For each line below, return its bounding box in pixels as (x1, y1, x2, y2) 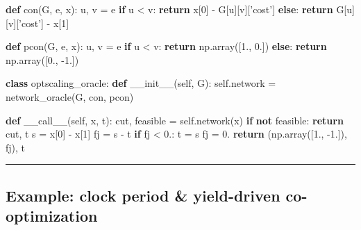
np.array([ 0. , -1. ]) (6, 52, 79, 67)
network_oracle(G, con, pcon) (6, 89, 134, 104)
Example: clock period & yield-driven (6, 184, 280, 206)
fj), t (6, 140, 26, 154)
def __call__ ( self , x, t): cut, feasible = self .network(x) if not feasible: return (6, 113, 344, 127)
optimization (6, 205, 98, 227)
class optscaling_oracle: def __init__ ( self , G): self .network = (6, 76, 276, 90)
